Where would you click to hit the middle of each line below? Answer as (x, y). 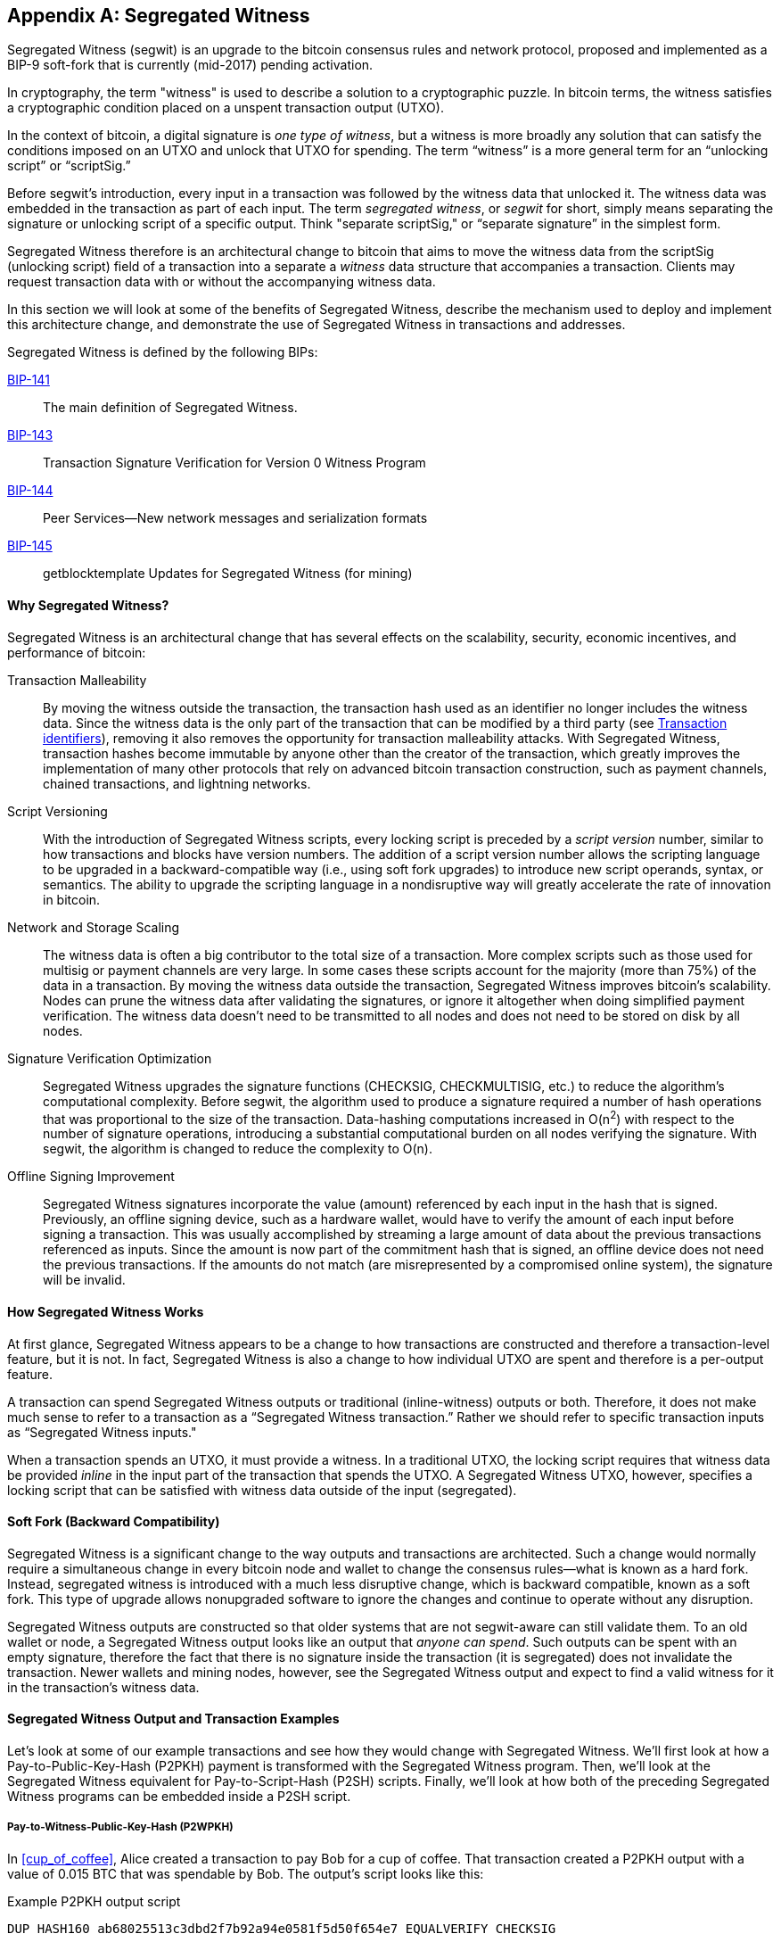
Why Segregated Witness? (88, 606)
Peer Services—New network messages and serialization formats (235, 518)
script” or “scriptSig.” (69, 166)
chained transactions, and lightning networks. (177, 783)
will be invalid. (84, 1280)
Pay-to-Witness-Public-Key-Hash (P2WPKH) (120, 1827)
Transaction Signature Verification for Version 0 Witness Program (234, 463)
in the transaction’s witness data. (103, 1687)
